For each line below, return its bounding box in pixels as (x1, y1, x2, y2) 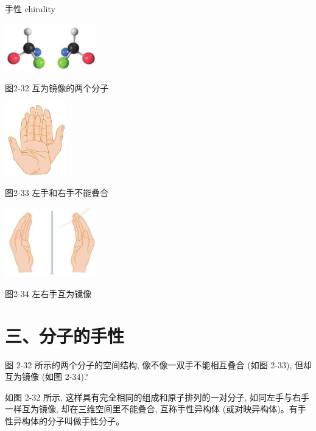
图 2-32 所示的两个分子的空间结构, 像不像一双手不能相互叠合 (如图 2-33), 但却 (5, 358, 312, 371)
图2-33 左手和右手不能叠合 (5, 186, 109, 199)
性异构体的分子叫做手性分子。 (5, 415, 124, 427)
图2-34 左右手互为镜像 (5, 287, 92, 300)
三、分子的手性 (5, 323, 125, 348)
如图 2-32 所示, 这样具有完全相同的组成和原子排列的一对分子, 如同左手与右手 (5, 390, 310, 403)
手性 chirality (5, 2, 55, 15)
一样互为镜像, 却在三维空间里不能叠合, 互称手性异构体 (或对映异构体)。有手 (5, 402, 306, 415)
